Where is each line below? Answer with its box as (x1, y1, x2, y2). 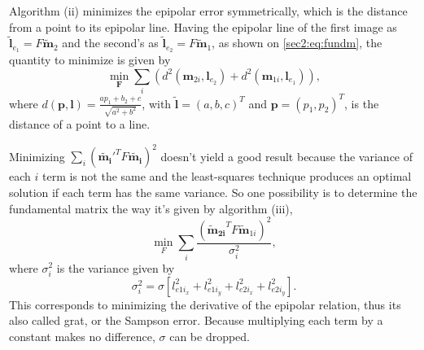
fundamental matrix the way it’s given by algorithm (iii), (9, 199, 293, 217)
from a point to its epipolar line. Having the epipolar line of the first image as (9, 18, 397, 35)
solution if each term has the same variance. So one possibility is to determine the (9, 184, 417, 201)
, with (142, 94, 172, 112)
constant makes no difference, (9, 327, 155, 344)
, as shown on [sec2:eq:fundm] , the (212, 34, 382, 51)
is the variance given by (56, 259, 175, 276)
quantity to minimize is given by (9, 51, 171, 68)
